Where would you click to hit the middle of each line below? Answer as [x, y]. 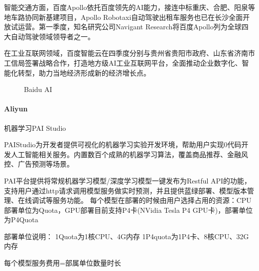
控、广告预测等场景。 [39, 164]
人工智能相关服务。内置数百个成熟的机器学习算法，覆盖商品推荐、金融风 [129, 154]
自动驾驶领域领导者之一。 [53, 36]
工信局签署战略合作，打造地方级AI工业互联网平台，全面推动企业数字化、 [123, 62]
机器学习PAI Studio [35, 128]
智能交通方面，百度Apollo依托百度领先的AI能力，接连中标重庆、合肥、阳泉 [126, 7]
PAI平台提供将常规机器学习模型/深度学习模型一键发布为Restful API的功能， [128, 180]
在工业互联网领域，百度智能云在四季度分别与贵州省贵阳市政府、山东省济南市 [129, 53]
